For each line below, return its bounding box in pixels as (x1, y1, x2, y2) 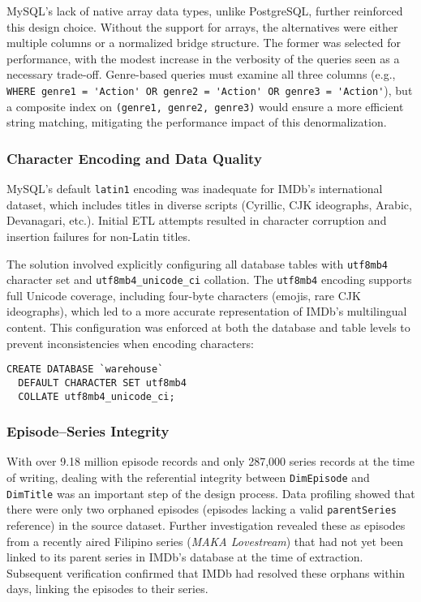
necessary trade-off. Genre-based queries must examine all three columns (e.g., (6, 66, 396, 83)
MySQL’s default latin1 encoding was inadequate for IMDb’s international (6, 180, 383, 197)
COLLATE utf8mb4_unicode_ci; (18, 390, 175, 402)
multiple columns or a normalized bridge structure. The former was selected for (6, 34, 401, 51)
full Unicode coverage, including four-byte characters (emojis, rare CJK (6, 286, 361, 303)
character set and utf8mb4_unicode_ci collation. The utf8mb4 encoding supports (6, 271, 412, 288)
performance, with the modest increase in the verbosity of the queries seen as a (6, 49, 400, 67)
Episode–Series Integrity (6, 421, 170, 441)
